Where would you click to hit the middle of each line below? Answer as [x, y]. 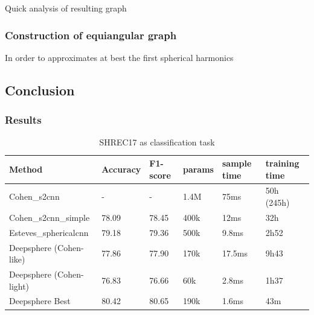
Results [23, 120]
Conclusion [40, 90]
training [282, 163]
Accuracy [121, 169]
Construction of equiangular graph [91, 35]
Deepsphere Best [40, 301]
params [198, 169]
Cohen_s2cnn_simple [50, 217]
